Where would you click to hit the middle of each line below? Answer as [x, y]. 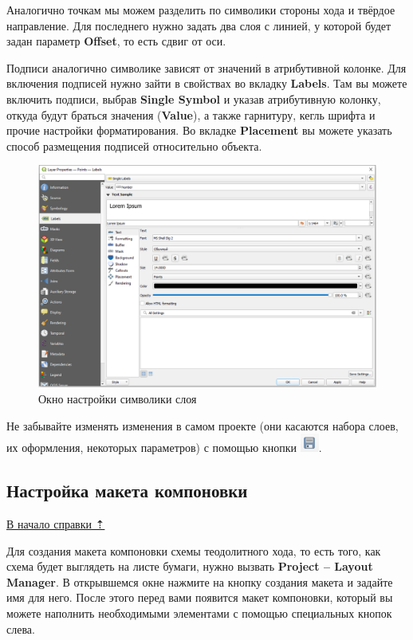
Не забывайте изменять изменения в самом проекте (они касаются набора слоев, [203, 425]
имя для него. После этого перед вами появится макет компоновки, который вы [200, 597]
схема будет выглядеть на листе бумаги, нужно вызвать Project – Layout [190, 566]
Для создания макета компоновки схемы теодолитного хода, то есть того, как [194, 550]
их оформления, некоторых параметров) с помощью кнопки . [164, 448]
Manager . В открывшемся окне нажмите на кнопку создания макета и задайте [200, 581]
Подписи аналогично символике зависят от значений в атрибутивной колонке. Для [206, 67]
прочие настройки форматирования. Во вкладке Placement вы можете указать [199, 130]
